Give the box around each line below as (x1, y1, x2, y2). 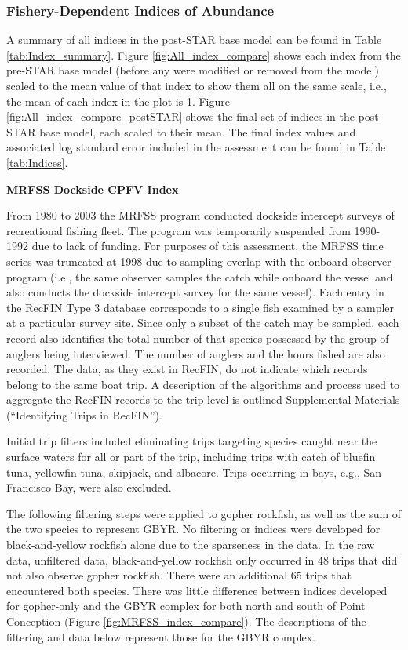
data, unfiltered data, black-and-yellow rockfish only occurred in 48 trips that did (6, 551, 398, 568)
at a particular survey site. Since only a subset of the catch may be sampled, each (6, 314, 399, 331)
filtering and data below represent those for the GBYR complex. (6, 628, 315, 645)
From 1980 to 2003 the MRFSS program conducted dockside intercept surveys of (6, 207, 395, 223)
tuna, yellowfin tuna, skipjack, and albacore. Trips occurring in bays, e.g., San (6, 463, 382, 480)
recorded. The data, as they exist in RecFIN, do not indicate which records (6, 361, 368, 377)
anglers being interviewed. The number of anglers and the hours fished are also (6, 345, 385, 361)
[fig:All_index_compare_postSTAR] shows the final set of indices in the (6, 108, 355, 125)
